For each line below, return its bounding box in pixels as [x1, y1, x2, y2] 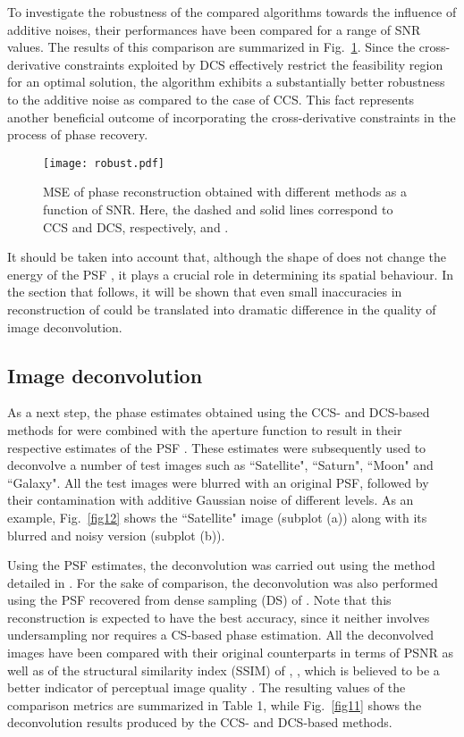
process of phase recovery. [7, 125, 148, 144]
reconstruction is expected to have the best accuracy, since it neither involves [7, 607, 430, 626]
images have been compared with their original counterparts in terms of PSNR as [7, 643, 454, 662]
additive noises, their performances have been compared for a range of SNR [7, 20, 421, 38]
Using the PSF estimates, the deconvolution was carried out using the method [7, 556, 435, 574]
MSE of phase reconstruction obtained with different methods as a [43, 182, 408, 201]
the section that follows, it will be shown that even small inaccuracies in [7, 282, 402, 301]
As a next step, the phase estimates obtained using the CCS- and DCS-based [7, 403, 430, 422]
